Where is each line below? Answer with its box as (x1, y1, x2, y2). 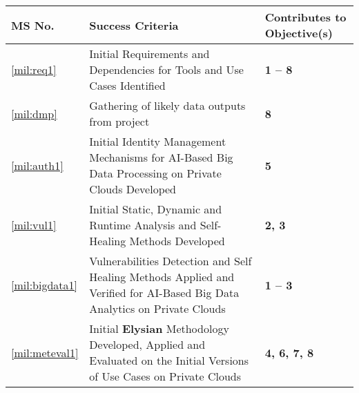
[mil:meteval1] (11, 344, 79, 361)
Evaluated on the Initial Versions (89, 352, 249, 368)
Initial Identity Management (89, 133, 226, 149)
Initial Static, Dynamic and (89, 201, 222, 217)
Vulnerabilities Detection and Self (89, 253, 252, 269)
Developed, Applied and (89, 336, 206, 352)
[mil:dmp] (11, 105, 57, 122)
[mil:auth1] (11, 157, 64, 173)
